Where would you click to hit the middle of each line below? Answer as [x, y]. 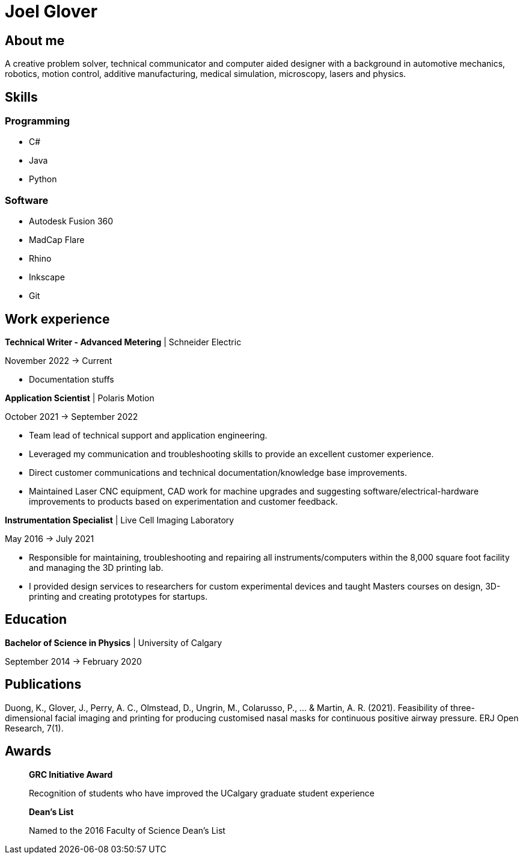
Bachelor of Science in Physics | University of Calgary [114, 642]
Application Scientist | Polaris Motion [80, 398]
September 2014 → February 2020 [73, 661]
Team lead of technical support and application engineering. [148, 435]
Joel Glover [51, 11]
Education [36, 620]
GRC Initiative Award [71, 774]
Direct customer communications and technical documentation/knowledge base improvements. [218, 472]
